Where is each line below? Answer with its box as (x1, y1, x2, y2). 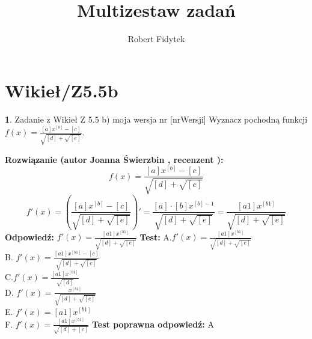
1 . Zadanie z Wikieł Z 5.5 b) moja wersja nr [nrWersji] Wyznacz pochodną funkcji (5, 112, 308, 125)
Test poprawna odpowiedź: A (91, 317, 215, 330)
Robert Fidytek (127, 32, 185, 45)
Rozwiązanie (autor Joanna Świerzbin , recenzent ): (5, 153, 224, 165)
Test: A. (139, 230, 172, 243)
